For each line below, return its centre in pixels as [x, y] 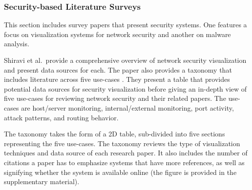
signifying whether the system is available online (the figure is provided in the [120, 172]
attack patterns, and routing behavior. [61, 117]
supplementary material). [42, 181]
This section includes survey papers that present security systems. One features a [126, 25]
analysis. [17, 44]
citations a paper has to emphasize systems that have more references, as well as [124, 162]
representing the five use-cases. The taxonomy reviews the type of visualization [122, 143]
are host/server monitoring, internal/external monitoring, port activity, [127, 107]
